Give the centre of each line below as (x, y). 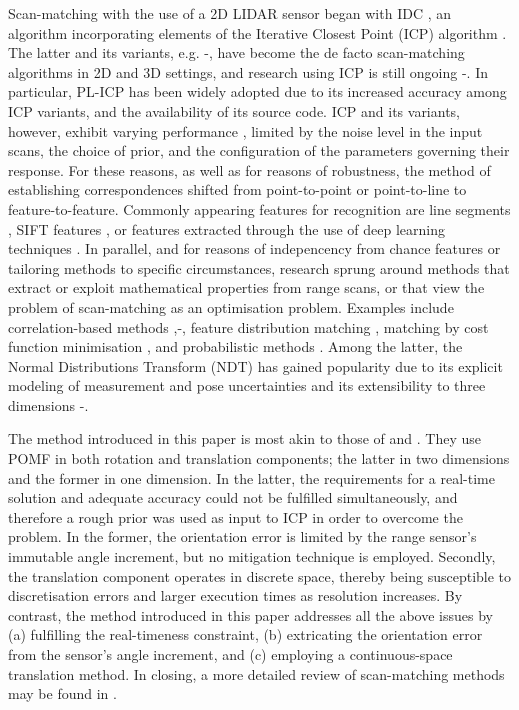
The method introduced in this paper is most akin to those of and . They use (244, 438)
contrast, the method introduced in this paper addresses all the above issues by (250, 614)
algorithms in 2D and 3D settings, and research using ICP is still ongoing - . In (248, 71)
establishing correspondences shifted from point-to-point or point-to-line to (237, 189)
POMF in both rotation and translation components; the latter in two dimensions (259, 458)
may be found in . (62, 693)
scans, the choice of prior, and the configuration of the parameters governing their (259, 150)
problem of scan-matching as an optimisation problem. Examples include (231, 306)
